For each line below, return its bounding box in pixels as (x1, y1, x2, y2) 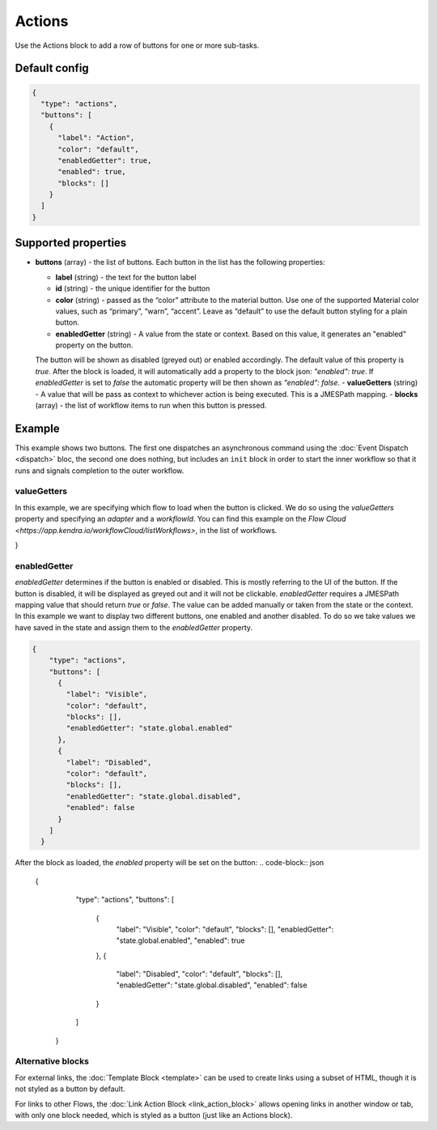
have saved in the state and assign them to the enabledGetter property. (15, 622, 253, 632)
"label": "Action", (57, 134, 135, 143)
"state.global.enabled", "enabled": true (116, 936, 245, 945)
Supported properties (15, 236, 127, 250)
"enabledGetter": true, (57, 156, 152, 165)
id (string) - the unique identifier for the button (55, 284, 210, 293)
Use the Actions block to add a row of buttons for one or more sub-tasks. (15, 41, 260, 50)
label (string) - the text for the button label (55, 272, 197, 282)
